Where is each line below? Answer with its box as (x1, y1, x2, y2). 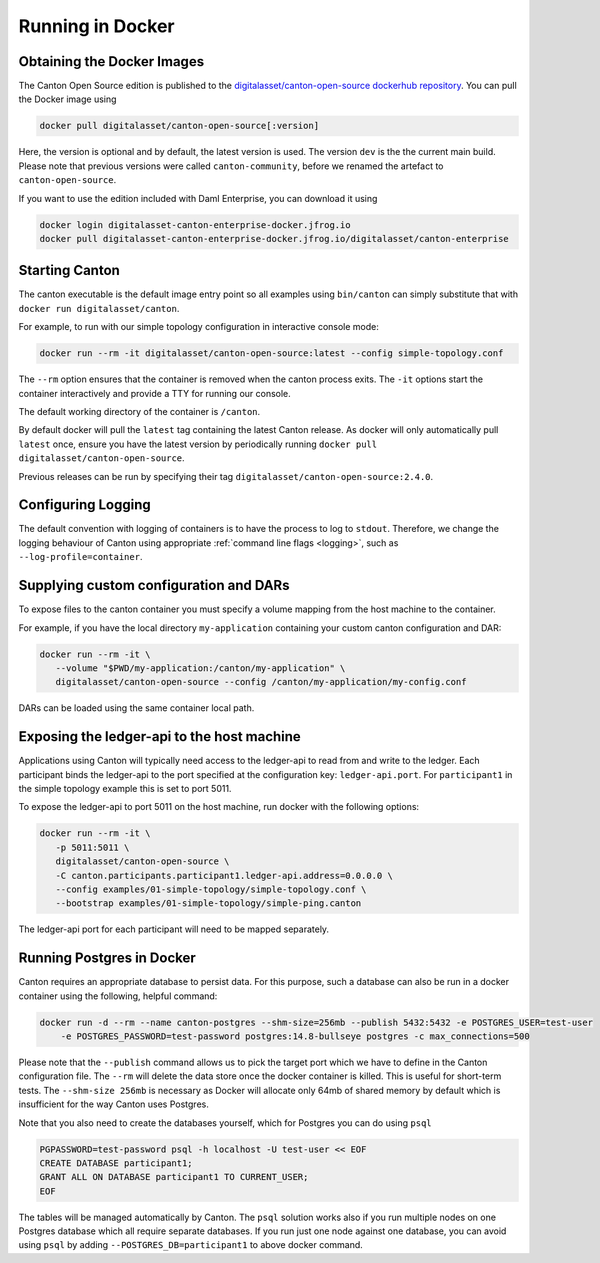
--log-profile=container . (18, 551, 143, 563)
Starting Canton (18, 262, 120, 279)
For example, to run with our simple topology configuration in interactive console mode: (18, 321, 380, 333)
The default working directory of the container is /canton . (18, 406, 261, 417)
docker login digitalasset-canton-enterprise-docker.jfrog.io (39, 219, 351, 230)
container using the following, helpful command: (18, 990, 218, 1002)
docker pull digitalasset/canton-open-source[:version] (39, 120, 320, 132)
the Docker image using (18, 93, 117, 105)
